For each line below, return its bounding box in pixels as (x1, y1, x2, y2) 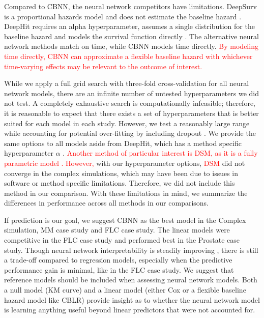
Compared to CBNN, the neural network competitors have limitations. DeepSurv (4, 1, 257, 11)
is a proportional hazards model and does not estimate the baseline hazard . (4, 11, 242, 21)
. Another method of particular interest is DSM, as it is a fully (63, 148, 258, 158)
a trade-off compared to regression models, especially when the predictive (4, 254, 232, 265)
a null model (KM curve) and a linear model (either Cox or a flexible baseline (4, 284, 246, 295)
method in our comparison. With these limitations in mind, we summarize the (4, 187, 248, 198)
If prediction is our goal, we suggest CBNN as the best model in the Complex (4, 214, 246, 225)
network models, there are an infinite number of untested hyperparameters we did (4, 88, 259, 98)
